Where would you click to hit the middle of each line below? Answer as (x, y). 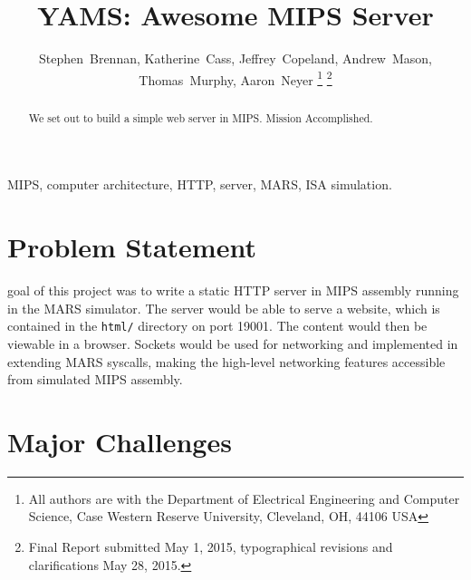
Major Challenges (120, 441)
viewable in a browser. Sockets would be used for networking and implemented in (233, 343)
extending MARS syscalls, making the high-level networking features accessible (226, 361)
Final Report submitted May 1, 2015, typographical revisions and (211, 547)
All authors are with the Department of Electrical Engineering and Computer (244, 498)
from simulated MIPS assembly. (95, 379)
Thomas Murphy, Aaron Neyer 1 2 (235, 78)
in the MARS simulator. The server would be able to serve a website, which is (224, 308)
